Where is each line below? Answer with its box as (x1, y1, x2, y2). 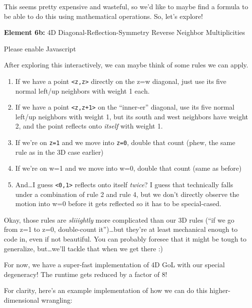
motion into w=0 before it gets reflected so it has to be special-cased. (15, 198, 221, 209)
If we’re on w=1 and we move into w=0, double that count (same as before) (15, 163, 242, 173)
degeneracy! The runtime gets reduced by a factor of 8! (4, 269, 168, 279)
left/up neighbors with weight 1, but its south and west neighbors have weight (15, 111, 248, 121)
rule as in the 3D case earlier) (15, 146, 104, 157)
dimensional (4, 294, 39, 305)
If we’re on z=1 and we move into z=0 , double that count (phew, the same (15, 137, 235, 147)
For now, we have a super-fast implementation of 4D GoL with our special (4, 259, 225, 270)
